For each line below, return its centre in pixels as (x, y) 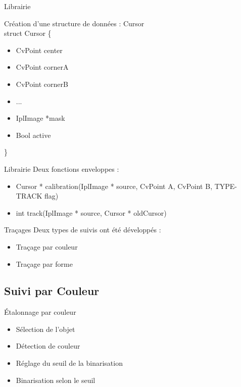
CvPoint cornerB (42, 84)
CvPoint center (39, 50)
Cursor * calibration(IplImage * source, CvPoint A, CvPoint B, (114, 186)
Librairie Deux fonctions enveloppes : (62, 168)
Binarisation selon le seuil (56, 380)
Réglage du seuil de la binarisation (69, 363)
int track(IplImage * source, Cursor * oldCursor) (91, 212)
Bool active (33, 135)
